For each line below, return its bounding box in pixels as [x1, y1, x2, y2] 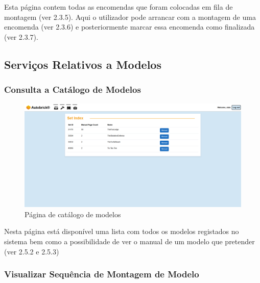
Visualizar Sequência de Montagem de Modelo [4, 268, 199, 280]
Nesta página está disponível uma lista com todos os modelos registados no [4, 226, 239, 237]
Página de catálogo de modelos [25, 209, 121, 219]
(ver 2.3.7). [4, 31, 38, 42]
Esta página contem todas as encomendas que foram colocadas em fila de [4, 2, 233, 12]
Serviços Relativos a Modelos [4, 56, 161, 72]
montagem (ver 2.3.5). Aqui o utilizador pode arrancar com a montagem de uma [4, 11, 256, 22]
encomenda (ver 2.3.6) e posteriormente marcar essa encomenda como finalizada [4, 21, 255, 32]
